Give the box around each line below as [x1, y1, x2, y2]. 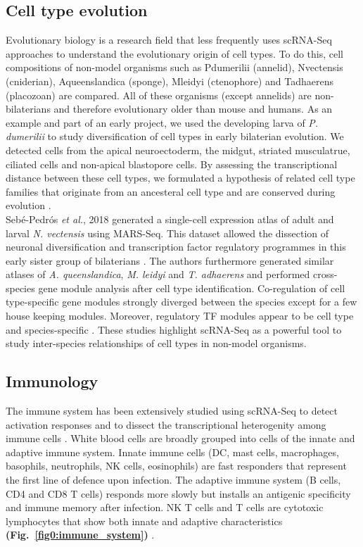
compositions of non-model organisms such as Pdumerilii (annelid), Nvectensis [6, 60, 343, 75]
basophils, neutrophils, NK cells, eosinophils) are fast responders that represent [6, 458, 347, 473]
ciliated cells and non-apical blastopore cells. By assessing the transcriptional [6, 156, 338, 171]
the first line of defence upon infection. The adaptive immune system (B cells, [6, 472, 341, 487]
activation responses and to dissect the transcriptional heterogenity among [6, 417, 326, 432]
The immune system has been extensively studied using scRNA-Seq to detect [6, 403, 338, 418]
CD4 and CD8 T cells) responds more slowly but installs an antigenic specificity [6, 486, 351, 501]
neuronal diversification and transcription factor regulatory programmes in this [6, 239, 346, 254]
